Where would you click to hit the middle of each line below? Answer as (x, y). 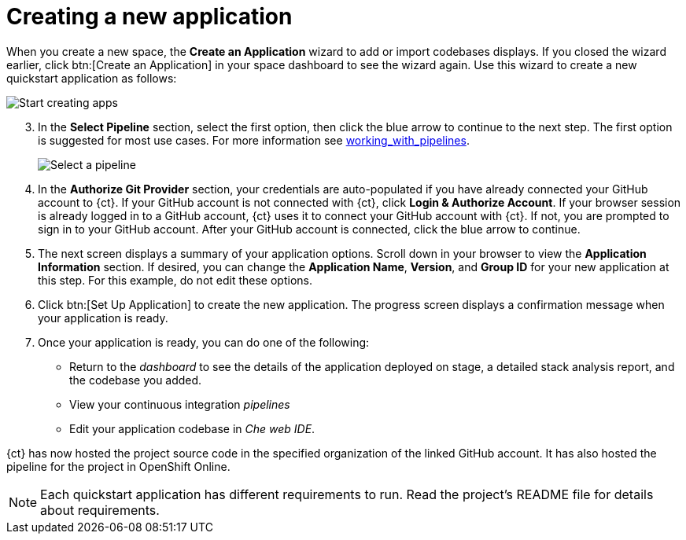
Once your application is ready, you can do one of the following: (204, 342)
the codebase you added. (136, 380)
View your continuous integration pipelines (180, 404)
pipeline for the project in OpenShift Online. (118, 466)
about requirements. (100, 510)
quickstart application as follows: (92, 78)
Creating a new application (149, 17)
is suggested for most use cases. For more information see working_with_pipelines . (254, 140)
